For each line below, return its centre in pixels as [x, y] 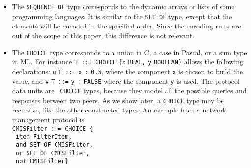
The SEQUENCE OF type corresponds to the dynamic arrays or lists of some [123, 6]
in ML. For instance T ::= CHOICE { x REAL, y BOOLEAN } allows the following [128, 62]
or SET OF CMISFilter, [53, 153]
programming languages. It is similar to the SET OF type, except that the [122, 16]
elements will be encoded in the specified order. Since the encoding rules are [126, 26]
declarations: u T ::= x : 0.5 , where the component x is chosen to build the [127, 71]
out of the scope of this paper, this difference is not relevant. [103, 35]
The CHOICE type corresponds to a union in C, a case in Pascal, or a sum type [129, 52]
